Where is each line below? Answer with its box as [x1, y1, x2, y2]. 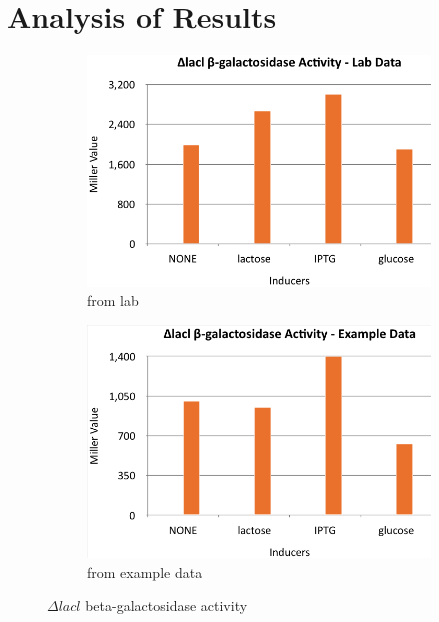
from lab [87, 290, 139, 311]
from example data [87, 561, 203, 582]
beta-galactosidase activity [85, 595, 248, 616]
